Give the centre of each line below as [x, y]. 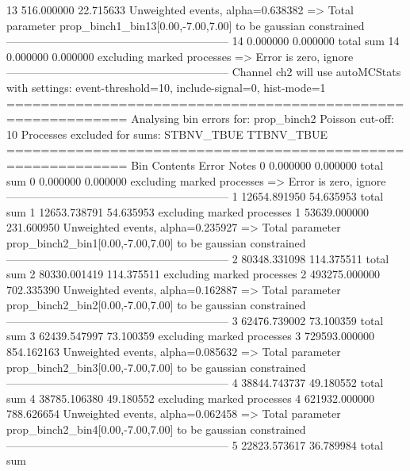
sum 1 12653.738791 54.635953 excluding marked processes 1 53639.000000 [188, 211]
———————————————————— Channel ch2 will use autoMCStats [204, 72]
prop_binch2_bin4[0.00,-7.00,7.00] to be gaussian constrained [156, 429]
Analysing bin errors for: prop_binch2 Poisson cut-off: [262, 119]
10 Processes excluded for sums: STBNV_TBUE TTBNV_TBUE [167, 134]
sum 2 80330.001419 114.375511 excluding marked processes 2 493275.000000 [193, 274]
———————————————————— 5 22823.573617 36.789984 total [195, 444]
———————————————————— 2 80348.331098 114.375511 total [198, 258]
